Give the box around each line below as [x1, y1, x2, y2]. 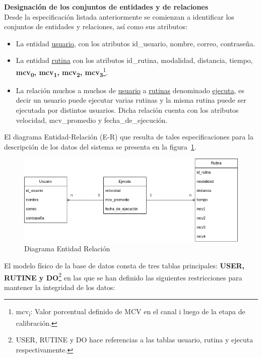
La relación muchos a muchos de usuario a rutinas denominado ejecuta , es [16, 85, 244, 95]
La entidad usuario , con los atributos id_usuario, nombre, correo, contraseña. [16, 38, 255, 48]
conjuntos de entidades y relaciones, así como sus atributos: [4, 21, 187, 32]
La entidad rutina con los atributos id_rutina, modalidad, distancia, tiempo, [16, 55, 253, 65]
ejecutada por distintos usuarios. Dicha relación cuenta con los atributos [16, 104, 239, 115]
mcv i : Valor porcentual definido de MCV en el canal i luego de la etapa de [16, 306, 245, 318]
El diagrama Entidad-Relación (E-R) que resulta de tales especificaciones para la [4, 131, 253, 142]
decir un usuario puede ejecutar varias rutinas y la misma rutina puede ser [16, 95, 246, 105]
